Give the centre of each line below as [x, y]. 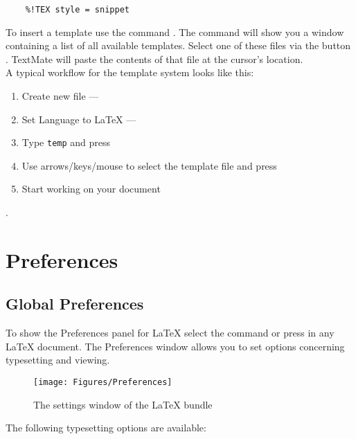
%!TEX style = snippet [77, 10]
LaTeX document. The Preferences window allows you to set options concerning [175, 346]
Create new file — [60, 96]
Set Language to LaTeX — [79, 119]
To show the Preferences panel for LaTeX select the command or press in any [170, 333]
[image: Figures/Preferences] [103, 383]
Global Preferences [75, 304]
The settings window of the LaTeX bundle [123, 404]
